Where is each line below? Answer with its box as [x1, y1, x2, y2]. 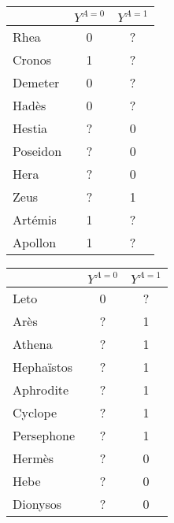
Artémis [13, 210, 57, 228]
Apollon [13, 233, 57, 251]
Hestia [13, 119, 48, 137]
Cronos [13, 50, 52, 69]
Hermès [13, 449, 54, 467]
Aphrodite [13, 380, 69, 399]
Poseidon [13, 142, 62, 160]
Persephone [13, 426, 76, 444]
